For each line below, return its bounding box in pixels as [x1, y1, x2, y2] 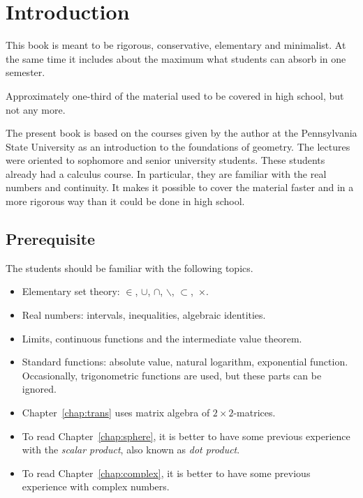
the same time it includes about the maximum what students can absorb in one [6, 51, 346, 66]
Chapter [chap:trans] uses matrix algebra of [22, 405, 210, 420]
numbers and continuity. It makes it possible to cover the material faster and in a [6, 180, 354, 195]
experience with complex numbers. [22, 479, 170, 494]
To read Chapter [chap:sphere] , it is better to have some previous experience [22, 428, 350, 443]
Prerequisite [6, 228, 96, 250]
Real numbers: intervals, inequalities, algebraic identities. [22, 308, 266, 322]
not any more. [6, 102, 66, 116]
